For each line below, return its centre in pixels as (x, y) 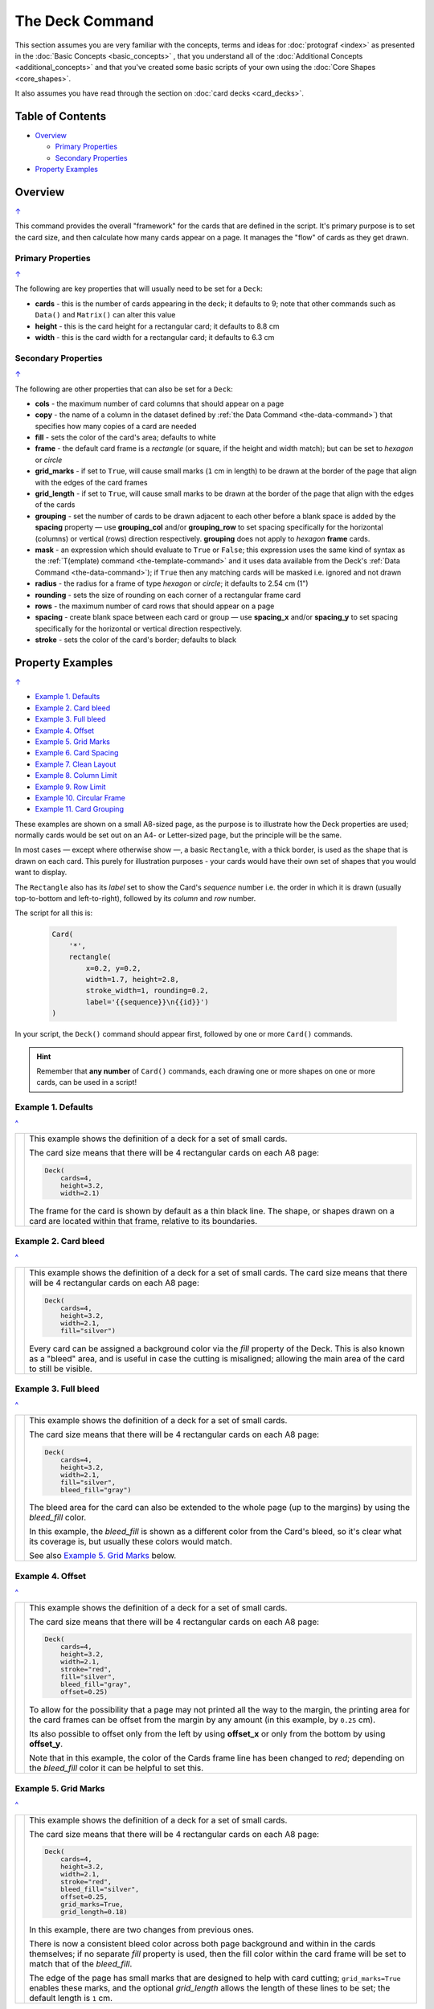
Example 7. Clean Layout (76, 764)
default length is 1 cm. (71, 1999)
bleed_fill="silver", (100, 1890)
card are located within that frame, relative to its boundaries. (143, 1221)
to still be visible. (61, 1369)
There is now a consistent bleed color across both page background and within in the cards (203, 1944)
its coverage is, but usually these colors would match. (131, 1541)
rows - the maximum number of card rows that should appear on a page (155, 606)
